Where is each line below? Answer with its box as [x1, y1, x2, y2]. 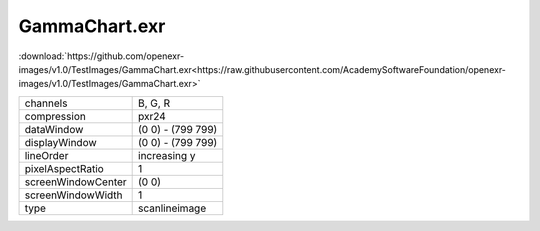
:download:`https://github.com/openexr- [18, 50, 185, 62]
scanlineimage [138, 201, 207, 215]
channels [24, 96, 68, 110]
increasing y [138, 148, 196, 162]
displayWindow [24, 135, 97, 149]
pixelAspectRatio [24, 161, 104, 175]
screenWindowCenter [24, 175, 127, 189]
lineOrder [24, 148, 69, 162]
